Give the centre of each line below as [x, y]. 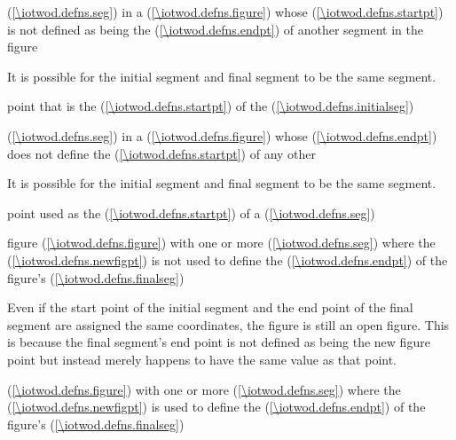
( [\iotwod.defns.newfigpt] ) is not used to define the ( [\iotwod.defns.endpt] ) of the [228, 259]
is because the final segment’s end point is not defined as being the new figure [219, 342]
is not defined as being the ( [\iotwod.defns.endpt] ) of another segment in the [215, 29]
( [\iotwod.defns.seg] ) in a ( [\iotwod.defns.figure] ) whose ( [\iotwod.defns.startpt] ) [225, 12]
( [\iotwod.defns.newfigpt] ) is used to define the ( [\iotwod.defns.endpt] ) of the [216, 407]
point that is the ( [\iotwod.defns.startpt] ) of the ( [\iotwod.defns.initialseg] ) [211, 106]
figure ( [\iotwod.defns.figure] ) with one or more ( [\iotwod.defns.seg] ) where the [221, 243]
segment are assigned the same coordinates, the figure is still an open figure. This [228, 324]
